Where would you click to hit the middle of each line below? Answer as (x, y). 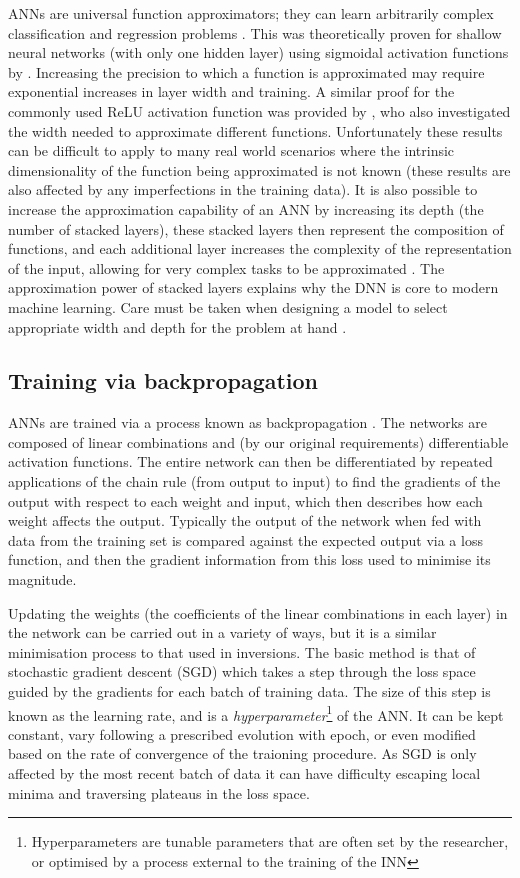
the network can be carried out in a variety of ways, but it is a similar (222, 632)
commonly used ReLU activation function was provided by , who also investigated (259, 110)
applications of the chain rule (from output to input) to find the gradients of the (254, 481)
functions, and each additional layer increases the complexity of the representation (260, 248)
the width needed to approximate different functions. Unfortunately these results (255, 130)
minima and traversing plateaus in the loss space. (159, 792)
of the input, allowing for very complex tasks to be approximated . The (226, 267)
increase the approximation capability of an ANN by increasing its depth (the (246, 208)
